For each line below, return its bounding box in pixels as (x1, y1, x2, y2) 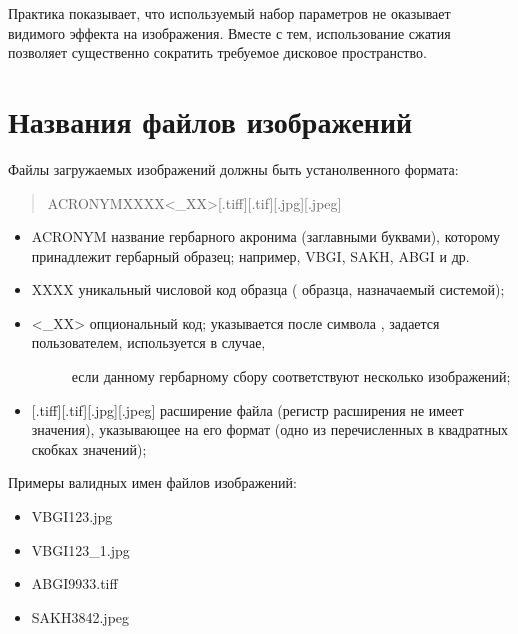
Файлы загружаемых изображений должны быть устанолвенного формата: (8, 158, 459, 179)
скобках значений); (31, 438, 147, 459)
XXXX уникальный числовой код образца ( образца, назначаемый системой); (31, 279, 505, 300)
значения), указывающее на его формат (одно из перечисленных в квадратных (31, 419, 509, 440)
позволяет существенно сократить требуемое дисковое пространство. (8, 42, 427, 63)
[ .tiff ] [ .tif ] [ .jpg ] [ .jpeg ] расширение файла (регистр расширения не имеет (31, 399, 464, 420)
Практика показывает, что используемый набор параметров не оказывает (8, 3, 451, 23)
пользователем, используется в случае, (31, 332, 266, 353)
